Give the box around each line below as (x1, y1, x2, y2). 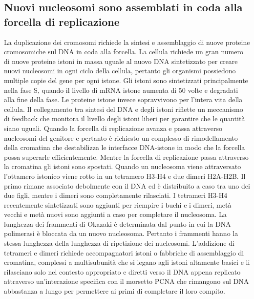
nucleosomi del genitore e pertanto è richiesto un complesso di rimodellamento (4, 132, 238, 143)
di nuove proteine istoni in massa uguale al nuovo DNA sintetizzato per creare (4, 56, 238, 66)
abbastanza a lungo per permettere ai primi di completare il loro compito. (4, 286, 225, 296)
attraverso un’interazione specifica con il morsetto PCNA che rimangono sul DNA (4, 276, 249, 286)
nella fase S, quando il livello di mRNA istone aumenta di (4, 85, 177, 95)
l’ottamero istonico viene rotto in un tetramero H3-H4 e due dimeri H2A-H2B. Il (4, 171, 246, 181)
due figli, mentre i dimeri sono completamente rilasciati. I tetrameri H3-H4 (4, 190, 228, 200)
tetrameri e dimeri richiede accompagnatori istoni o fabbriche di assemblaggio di (4, 247, 244, 257)
